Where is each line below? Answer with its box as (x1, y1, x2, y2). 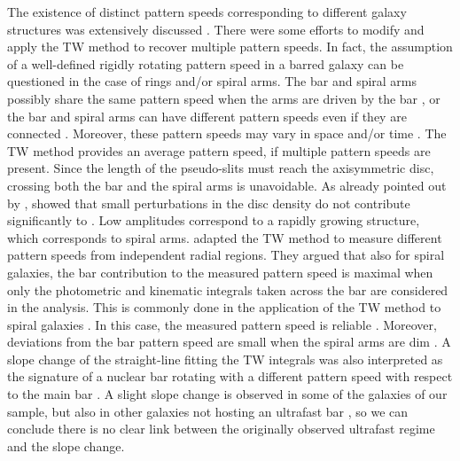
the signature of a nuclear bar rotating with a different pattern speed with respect (7, 367, 453, 386)
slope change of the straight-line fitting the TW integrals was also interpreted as (7, 349, 443, 368)
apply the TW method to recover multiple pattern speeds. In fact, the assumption (7, 37, 453, 56)
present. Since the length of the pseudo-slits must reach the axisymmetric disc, (7, 159, 434, 177)
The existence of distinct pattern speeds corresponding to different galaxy (7, 3, 407, 20)
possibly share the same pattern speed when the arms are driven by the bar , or (7, 89, 441, 107)
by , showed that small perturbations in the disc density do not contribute (7, 193, 410, 212)
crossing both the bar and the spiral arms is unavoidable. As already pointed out (7, 176, 447, 194)
